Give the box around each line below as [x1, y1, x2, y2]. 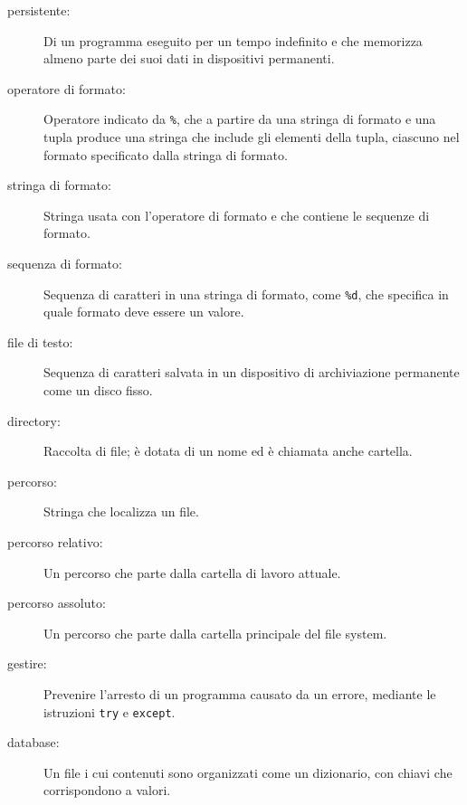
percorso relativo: [7, 533, 103, 551]
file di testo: [7, 332, 73, 351]
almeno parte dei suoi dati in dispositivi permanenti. [43, 49, 335, 68]
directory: [7, 411, 61, 430]
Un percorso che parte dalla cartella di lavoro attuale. [43, 563, 341, 582]
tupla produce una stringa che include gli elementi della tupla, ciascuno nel [43, 128, 460, 147]
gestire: [7, 654, 47, 673]
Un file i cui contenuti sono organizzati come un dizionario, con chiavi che [43, 762, 453, 781]
